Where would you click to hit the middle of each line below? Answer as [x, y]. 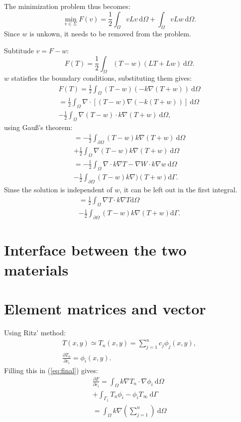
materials [36, 269]
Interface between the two [95, 250]
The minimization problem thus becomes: [67, 6]
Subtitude [19, 50]
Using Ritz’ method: [35, 332]
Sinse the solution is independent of [58, 189]
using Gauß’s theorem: [38, 127]
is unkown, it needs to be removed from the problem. [110, 34]
